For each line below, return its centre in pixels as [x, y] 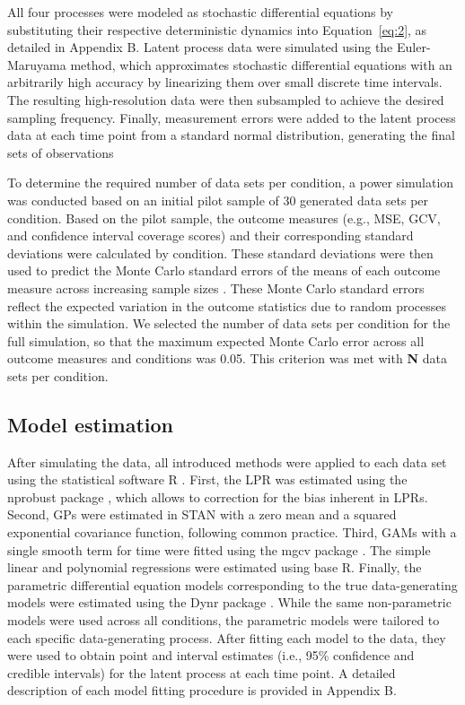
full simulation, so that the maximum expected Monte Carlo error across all [216, 340]
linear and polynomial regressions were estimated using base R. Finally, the [215, 567]
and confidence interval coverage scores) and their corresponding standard [211, 235]
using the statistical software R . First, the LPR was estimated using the [207, 479]
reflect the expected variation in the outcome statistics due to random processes [227, 305]
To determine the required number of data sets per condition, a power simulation [231, 183]
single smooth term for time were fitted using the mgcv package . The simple [219, 549]
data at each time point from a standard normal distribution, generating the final [231, 135]
